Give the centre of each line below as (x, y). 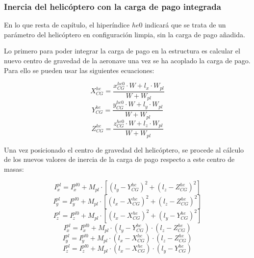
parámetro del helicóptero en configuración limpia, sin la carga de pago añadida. (125, 34)
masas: (14, 168)
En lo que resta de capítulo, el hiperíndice (67, 25)
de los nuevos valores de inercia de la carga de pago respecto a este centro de (119, 159)
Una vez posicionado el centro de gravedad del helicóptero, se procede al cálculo (124, 149)
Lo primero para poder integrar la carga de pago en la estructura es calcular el (122, 51)
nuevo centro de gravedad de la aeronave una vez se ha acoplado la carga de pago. (127, 60)
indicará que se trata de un (185, 25)
